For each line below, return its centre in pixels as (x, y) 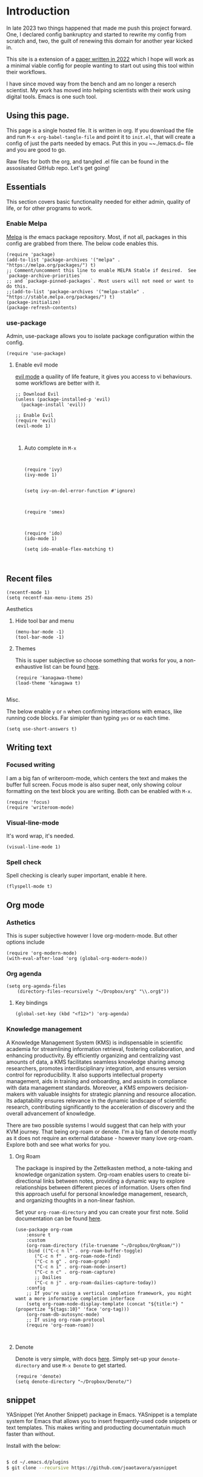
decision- (177, 1087)
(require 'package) (31, 254)
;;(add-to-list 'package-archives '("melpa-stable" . (76, 292)
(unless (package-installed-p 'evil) (63, 400)
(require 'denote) (38, 1376)
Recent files (29, 579)
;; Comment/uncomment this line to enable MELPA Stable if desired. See (101, 270)
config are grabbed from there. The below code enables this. (82, 243)
